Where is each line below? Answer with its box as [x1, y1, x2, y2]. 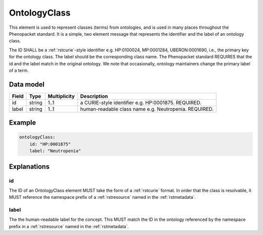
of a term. [9, 67, 29, 73]
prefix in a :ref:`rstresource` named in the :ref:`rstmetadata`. [9, 223, 129, 229]
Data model [9, 80, 45, 88]
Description [80, 93, 108, 100]
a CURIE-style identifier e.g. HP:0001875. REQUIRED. [80, 99, 202, 106]
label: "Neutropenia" [29, 148, 81, 154]
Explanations [9, 162, 50, 171]
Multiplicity [48, 93, 75, 100]
